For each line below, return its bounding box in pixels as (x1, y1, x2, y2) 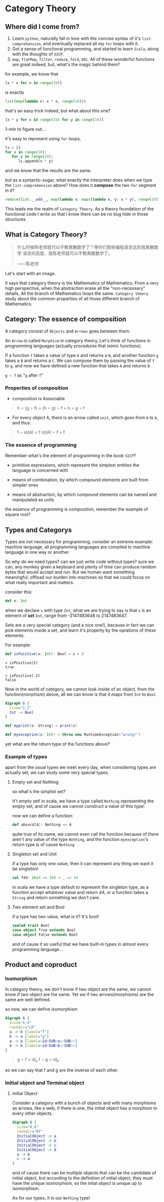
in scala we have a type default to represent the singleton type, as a (12, 884, 149, 890)
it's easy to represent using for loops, (5, 135, 82, 141)
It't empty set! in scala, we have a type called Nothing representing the (12, 798, 154, 804)
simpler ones (12, 482, 39, 488)
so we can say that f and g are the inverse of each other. (5, 1067, 119, 1073)
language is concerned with (12, 467, 68, 473)
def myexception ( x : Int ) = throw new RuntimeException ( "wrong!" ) (5, 732, 141, 737)
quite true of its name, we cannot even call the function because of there (12, 831, 159, 837)
